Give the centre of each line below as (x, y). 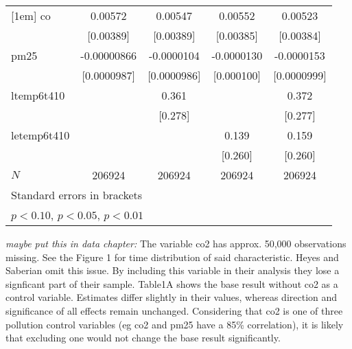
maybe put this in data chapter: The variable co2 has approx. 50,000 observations (176, 243)
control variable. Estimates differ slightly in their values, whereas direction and (172, 297)
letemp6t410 (40, 135)
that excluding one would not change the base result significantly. (143, 338)
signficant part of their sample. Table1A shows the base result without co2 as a (172, 283)
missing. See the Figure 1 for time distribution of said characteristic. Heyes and (172, 257)
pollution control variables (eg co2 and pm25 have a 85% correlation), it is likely (175, 324)
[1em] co (31, 15)
